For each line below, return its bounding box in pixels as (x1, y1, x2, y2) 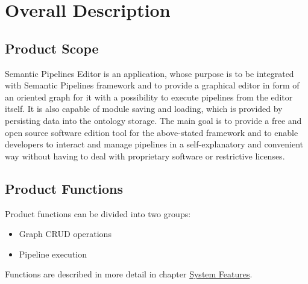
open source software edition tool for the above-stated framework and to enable (5, 126, 298, 138)
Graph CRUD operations (19, 227, 112, 240)
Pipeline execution (19, 247, 87, 260)
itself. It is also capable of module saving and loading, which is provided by (5, 102, 283, 115)
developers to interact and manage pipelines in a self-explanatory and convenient (5, 138, 304, 150)
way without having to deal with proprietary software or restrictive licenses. (5, 149, 285, 162)
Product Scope (5, 39, 99, 57)
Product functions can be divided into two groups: (5, 207, 191, 220)
